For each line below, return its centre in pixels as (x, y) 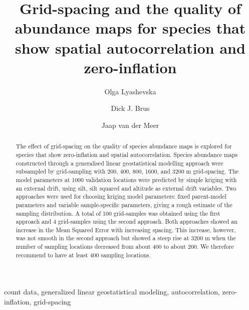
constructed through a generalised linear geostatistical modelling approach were (119, 163)
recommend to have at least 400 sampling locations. (83, 255)
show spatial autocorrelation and (130, 47)
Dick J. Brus (130, 108)
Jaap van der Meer (130, 125)
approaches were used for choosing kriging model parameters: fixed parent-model (121, 196)
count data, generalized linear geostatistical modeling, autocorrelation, (112, 292)
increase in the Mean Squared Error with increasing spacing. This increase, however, (126, 229)
